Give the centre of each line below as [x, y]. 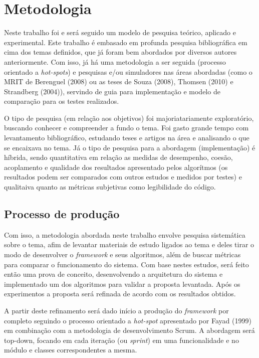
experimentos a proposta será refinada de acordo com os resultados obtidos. [120, 294]
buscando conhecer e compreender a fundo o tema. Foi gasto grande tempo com [126, 128]
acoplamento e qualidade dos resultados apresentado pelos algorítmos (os [116, 167]
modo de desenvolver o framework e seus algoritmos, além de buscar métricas [122, 254]
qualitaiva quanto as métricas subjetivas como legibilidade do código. [110, 187]
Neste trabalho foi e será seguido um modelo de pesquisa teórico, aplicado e [120, 32]
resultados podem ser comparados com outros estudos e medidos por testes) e [123, 177]
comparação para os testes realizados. [62, 101]
